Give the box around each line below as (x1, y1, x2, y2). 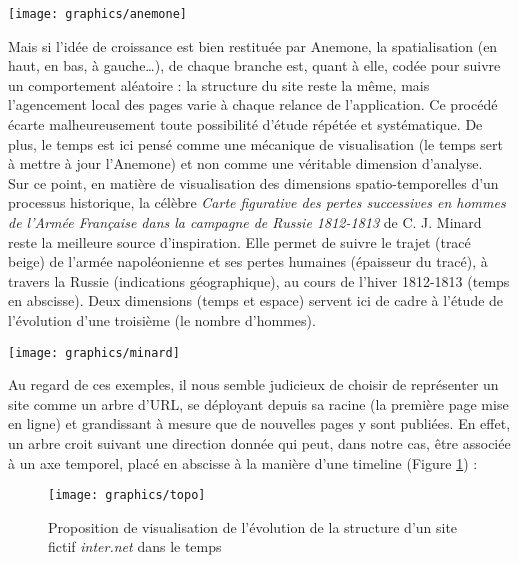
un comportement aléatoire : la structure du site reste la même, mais (8, 74, 430, 95)
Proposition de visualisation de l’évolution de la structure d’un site (48, 516, 458, 537)
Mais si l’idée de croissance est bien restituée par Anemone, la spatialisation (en (8, 35, 498, 56)
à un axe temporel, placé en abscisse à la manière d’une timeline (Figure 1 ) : (8, 452, 478, 473)
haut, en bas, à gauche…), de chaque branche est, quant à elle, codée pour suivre (8, 55, 501, 76)
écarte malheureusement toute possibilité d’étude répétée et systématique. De (8, 114, 483, 135)
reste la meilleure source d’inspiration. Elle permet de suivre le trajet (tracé (8, 231, 471, 252)
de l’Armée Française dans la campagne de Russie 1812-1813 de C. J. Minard (8, 212, 482, 232)
